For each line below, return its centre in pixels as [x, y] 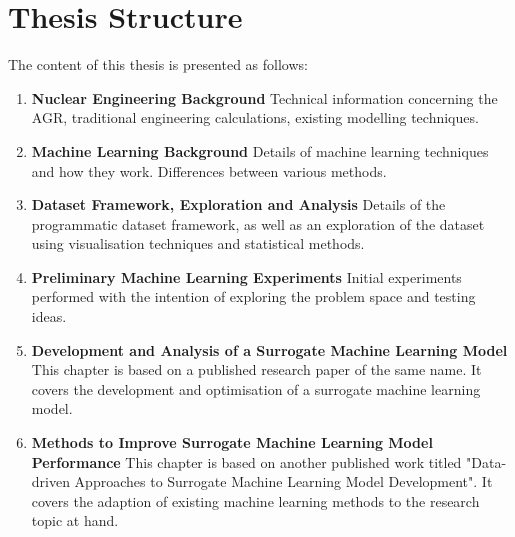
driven [50, 481]
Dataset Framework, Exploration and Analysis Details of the [238, 204]
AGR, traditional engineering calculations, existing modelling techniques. [255, 117]
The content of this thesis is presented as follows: [158, 64]
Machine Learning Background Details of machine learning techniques [260, 150]
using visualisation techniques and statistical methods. [198, 243]
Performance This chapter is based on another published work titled [246, 461]
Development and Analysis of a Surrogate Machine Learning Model [269, 349]
